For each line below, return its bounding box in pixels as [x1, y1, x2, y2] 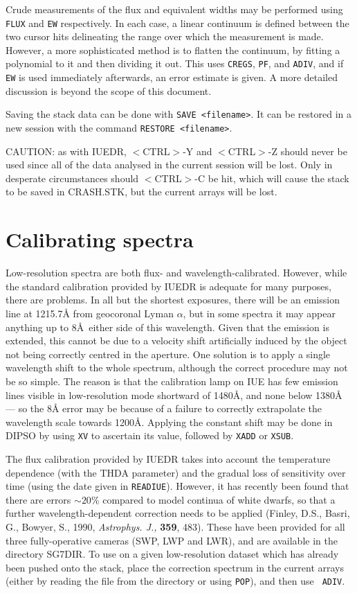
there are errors [6, 492, 71, 506]
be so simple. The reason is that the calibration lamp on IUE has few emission [6, 373, 338, 388]
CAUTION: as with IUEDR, [6, 143, 127, 158]
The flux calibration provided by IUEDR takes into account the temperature [6, 451, 331, 466]
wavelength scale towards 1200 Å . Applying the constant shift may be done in [6, 414, 333, 429]
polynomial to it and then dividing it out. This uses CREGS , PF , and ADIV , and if [6, 56, 344, 71]
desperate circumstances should [6, 170, 139, 185]
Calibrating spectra [6, 225, 194, 254]
